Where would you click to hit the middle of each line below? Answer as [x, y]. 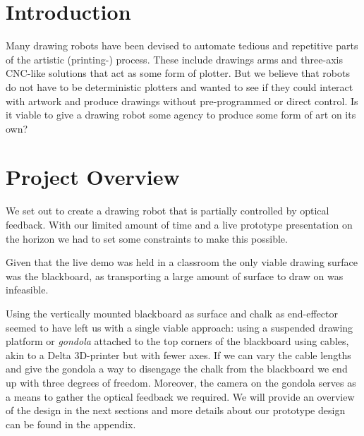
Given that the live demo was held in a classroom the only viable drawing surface [182, 262]
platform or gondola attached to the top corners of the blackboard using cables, [177, 341]
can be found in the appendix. [71, 424]
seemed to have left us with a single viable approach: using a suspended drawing [180, 327]
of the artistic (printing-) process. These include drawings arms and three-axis [174, 59]
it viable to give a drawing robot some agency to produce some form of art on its [181, 115]
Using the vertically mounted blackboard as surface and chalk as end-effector [172, 313]
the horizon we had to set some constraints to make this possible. [147, 238]
